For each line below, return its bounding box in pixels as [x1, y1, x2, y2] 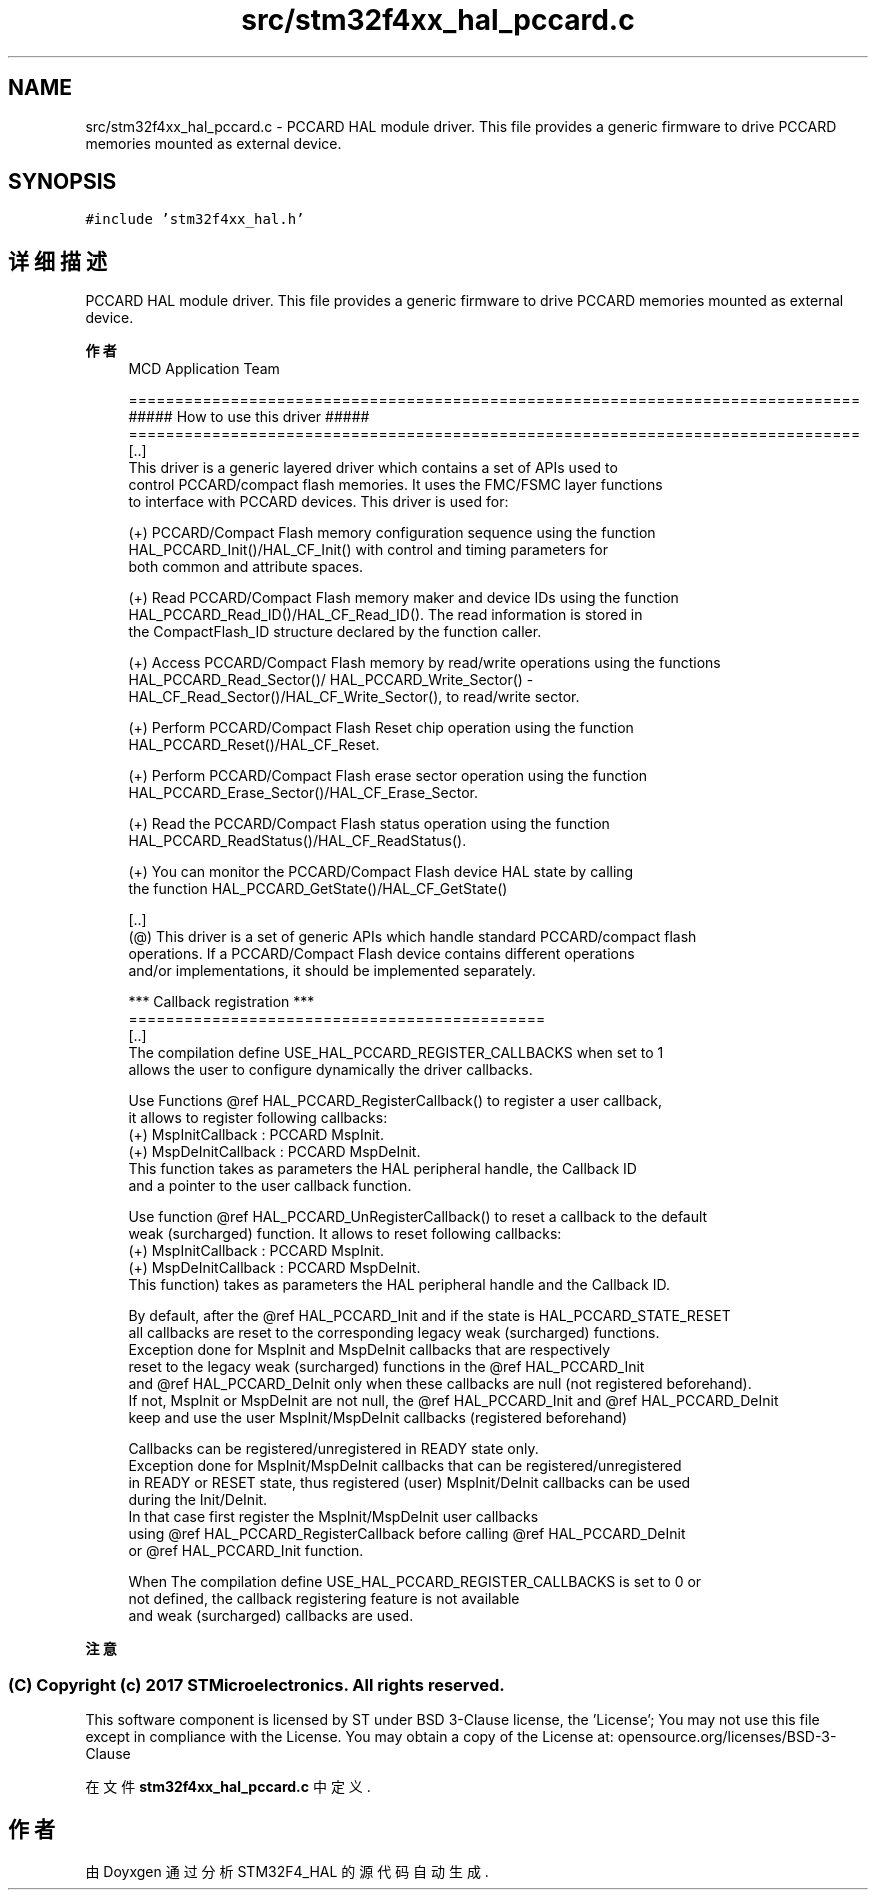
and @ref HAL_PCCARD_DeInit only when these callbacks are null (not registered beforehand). [128, 1375, 752, 1393]
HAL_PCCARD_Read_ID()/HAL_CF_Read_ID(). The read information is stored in [128, 606, 643, 624]
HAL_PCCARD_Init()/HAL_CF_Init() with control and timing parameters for [128, 541, 608, 559]
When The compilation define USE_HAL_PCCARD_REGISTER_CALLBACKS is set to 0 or [128, 1573, 702, 1591]
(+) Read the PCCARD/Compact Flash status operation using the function [128, 815, 610, 833]
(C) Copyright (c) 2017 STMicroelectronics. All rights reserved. [8, 1674, 505, 1695]
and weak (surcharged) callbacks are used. [128, 1607, 414, 1625]
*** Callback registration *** [128, 993, 315, 1011]
